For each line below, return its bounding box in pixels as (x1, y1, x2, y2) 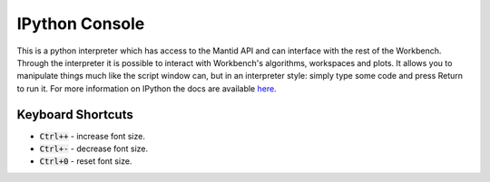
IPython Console (16, 14, 145, 34)
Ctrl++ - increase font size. (39, 130, 145, 141)
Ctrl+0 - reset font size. (39, 156, 132, 167)
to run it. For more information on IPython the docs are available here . (16, 82, 277, 94)
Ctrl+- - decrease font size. (39, 143, 149, 154)
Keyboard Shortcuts (16, 107, 133, 122)
